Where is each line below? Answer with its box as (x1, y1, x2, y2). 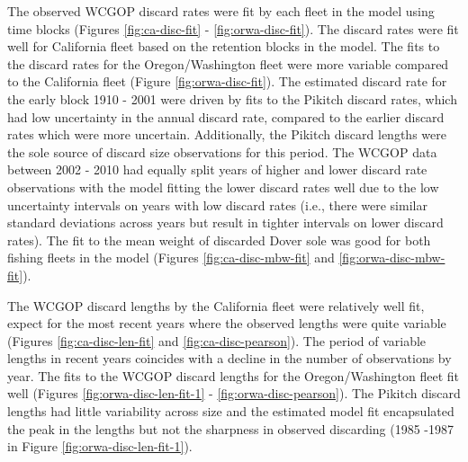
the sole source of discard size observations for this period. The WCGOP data (7, 142, 437, 161)
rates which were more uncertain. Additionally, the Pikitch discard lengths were (7, 125, 446, 144)
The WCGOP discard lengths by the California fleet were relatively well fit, (7, 296, 425, 315)
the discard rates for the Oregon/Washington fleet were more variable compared (7, 54, 449, 73)
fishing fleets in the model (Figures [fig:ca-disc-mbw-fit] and (7, 248, 335, 267)
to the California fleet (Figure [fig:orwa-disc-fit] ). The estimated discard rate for (7, 72, 447, 91)
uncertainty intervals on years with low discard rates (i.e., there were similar (7, 195, 427, 214)
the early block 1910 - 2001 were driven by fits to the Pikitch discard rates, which (7, 89, 457, 108)
